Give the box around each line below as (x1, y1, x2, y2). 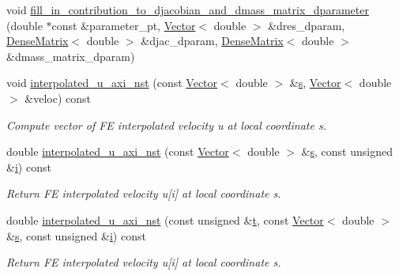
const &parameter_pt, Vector (51, 17, 196, 33)
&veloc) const (24, 89, 91, 106)
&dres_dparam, (268, 17, 345, 33)
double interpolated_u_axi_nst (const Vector (6, 143, 229, 160)
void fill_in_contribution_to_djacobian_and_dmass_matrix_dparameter (6, 2, 369, 17)
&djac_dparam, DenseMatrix (141, 32, 284, 49)
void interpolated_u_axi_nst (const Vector (6, 74, 218, 91)
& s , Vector (289, 74, 341, 91)
